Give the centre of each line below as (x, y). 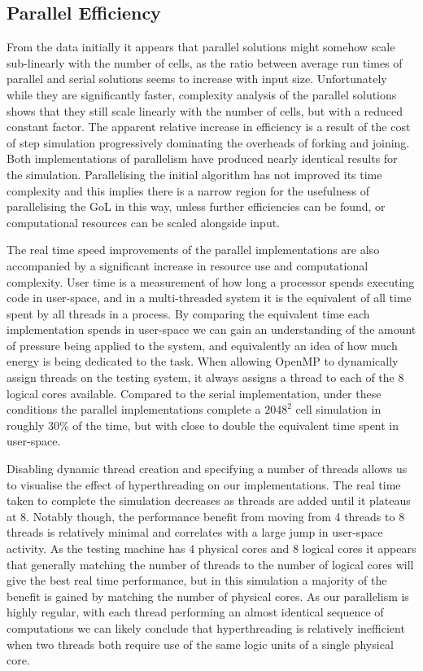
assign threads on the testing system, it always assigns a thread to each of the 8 (205, 377)
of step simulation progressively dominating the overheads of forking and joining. (208, 142)
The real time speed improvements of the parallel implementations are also (193, 250)
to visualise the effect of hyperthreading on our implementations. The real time (204, 484)
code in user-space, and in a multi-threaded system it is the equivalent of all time (209, 298)
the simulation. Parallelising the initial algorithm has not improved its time (194, 174)
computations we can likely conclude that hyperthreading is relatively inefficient (206, 627)
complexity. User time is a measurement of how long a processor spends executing (211, 281)
